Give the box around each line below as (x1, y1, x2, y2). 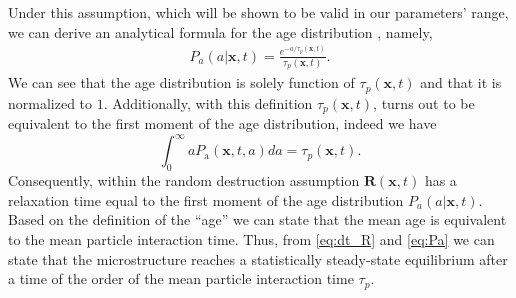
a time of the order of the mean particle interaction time (8, 268, 354, 289)
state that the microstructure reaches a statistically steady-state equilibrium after (8, 248, 508, 269)
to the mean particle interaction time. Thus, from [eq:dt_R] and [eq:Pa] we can (8, 229, 495, 250)
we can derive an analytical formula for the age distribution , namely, (8, 21, 433, 42)
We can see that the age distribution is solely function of (8, 72, 355, 93)
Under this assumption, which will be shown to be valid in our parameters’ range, (8, 2, 509, 22)
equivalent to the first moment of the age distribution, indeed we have (8, 113, 437, 134)
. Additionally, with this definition (103, 92, 313, 113)
